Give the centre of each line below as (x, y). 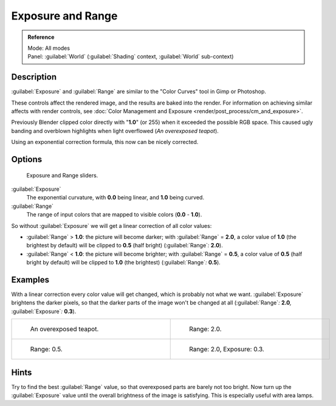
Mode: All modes (49, 48)
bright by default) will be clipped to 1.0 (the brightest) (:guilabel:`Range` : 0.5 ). (124, 263)
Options (27, 159)
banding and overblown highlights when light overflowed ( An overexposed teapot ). (115, 131)
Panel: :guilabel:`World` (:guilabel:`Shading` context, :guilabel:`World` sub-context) (131, 57)
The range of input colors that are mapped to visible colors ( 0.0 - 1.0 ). (114, 215)
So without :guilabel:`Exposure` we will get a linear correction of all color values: (111, 225)
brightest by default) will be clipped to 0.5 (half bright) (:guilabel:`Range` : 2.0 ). (125, 246)
